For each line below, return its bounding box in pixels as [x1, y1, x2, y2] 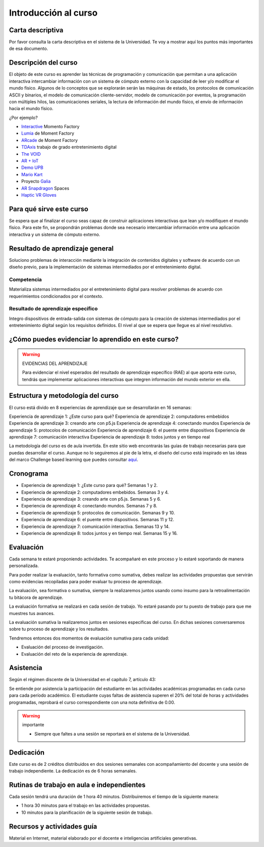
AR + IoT [21, 158, 39, 164]
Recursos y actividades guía [9, 822, 97, 830]
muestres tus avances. [9, 610, 55, 616]
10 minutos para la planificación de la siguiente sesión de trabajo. [21, 809, 153, 815]
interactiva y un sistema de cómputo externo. [9, 231, 100, 237]
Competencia [9, 276, 42, 283]
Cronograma [9, 470, 48, 478]
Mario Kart [21, 171, 43, 177]
